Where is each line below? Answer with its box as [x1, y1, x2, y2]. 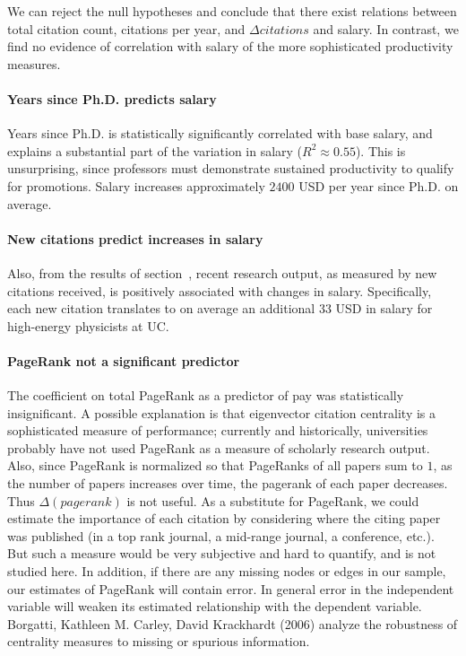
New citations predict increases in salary [7, 229, 263, 248]
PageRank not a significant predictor [7, 351, 240, 370]
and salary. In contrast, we [313, 19, 459, 38]
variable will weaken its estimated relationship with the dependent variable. [7, 597, 422, 616]
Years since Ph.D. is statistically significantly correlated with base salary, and [7, 124, 433, 143]
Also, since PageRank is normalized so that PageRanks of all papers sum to [7, 456, 423, 475]
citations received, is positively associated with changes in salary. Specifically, [7, 281, 432, 300]
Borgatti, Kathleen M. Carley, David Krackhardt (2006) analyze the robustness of [7, 614, 458, 633]
